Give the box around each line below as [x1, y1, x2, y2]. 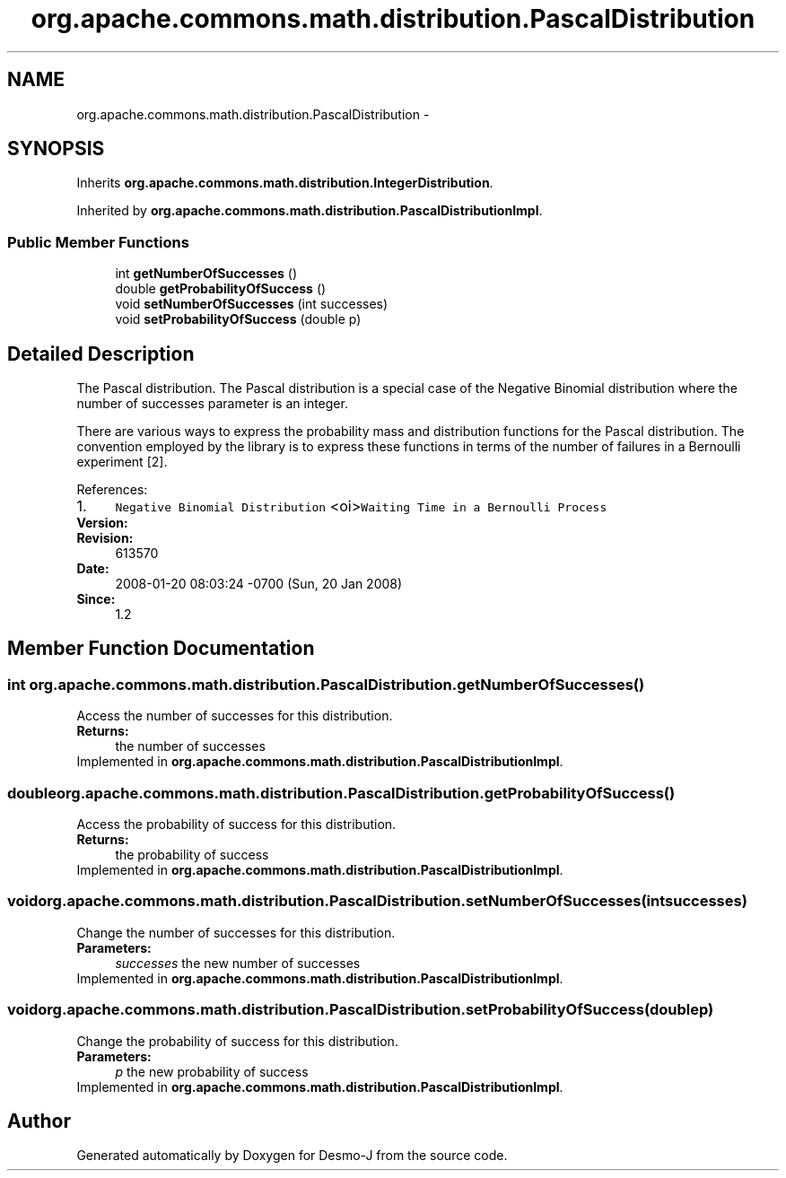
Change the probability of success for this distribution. [76, 1033, 398, 1049]
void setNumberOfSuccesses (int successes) [115, 296, 389, 312]
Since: [76, 591, 116, 607]
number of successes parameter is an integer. [76, 396, 348, 412]
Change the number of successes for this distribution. [76, 924, 396, 940]
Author [7, 1109, 71, 1132]
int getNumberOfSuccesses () [115, 266, 298, 282]
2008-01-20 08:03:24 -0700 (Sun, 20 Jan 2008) [115, 576, 403, 592]
